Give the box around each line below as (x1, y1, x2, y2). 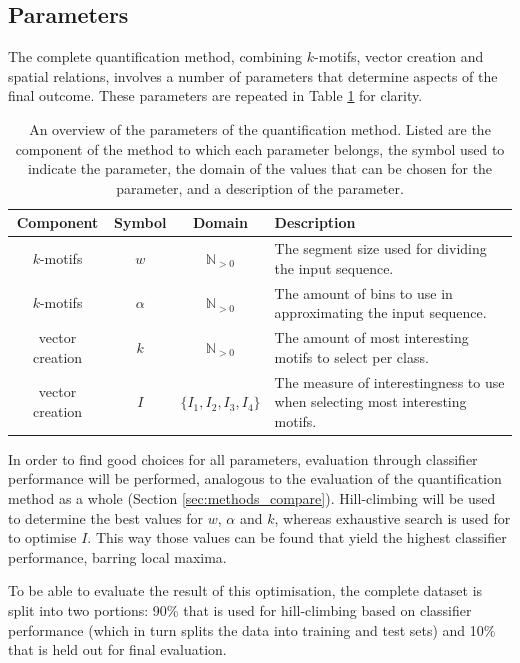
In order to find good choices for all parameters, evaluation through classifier (8, 448, 478, 469)
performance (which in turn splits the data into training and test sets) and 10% (8, 619, 496, 640)
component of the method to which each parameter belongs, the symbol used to (15, 138, 505, 159)
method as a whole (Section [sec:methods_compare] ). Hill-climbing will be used (8, 487, 496, 508)
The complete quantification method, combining (8, 46, 303, 67)
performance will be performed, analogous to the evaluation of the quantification (8, 468, 502, 489)
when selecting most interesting (274, 391, 467, 412)
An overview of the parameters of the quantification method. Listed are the (29, 118, 491, 139)
